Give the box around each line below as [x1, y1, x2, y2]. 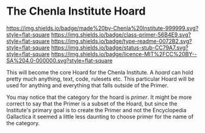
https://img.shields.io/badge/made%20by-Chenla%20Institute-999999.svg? [6, 24, 199, 32]
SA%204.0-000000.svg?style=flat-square [6, 57, 113, 64]
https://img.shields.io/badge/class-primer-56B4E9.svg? [51, 31, 191, 38]
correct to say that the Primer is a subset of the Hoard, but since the [6, 99, 178, 107]
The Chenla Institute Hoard [6, 4, 146, 18]
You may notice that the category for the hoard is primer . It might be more [6, 93, 192, 101]
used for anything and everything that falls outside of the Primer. [6, 81, 169, 89]
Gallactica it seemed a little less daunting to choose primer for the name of [6, 113, 194, 120]
